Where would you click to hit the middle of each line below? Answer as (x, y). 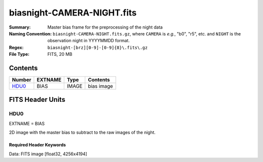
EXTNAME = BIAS (27, 123)
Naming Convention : (30, 33)
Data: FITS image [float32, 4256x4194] (48, 154)
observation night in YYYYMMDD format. (89, 41)
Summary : (20, 27)
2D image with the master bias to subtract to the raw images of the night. (82, 132)
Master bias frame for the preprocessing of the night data (105, 27)
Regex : (16, 47)
